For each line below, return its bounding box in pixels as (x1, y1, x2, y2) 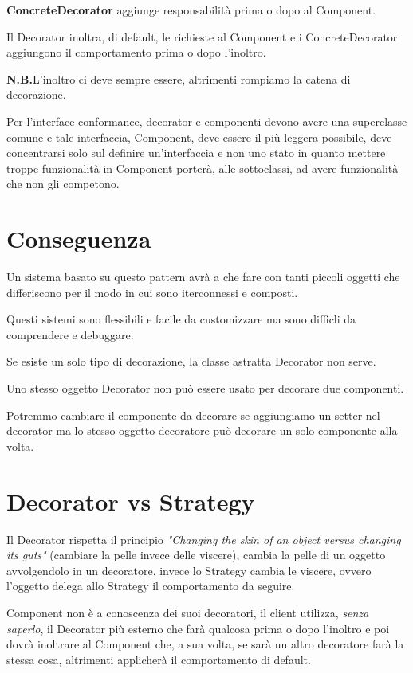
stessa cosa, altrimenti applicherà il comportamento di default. (6, 651, 311, 667)
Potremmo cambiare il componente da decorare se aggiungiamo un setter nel (6, 406, 380, 423)
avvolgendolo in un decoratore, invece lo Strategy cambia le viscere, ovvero (6, 561, 372, 578)
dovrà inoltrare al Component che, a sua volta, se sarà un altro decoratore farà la (6, 636, 404, 652)
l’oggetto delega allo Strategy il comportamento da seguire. (6, 577, 295, 594)
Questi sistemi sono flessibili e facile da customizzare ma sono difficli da (6, 311, 356, 327)
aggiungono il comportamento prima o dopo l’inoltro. (6, 44, 266, 61)
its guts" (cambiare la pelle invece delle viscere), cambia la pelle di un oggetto (6, 546, 386, 563)
